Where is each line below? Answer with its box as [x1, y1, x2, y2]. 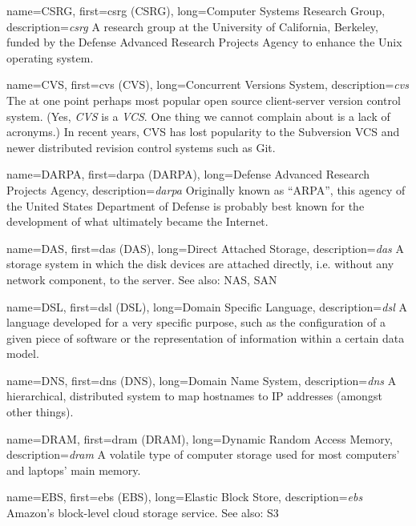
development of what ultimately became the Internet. [6, 213, 269, 230]
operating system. [6, 49, 94, 66]
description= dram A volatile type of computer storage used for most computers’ [6, 446, 400, 463]
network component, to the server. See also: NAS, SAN [6, 271, 277, 287]
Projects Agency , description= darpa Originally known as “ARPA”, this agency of [6, 181, 406, 198]
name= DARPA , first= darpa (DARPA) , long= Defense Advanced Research [6, 166, 370, 183]
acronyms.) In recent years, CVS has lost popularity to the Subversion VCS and [6, 123, 400, 140]
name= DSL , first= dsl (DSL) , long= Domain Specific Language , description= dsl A [6, 298, 407, 315]
